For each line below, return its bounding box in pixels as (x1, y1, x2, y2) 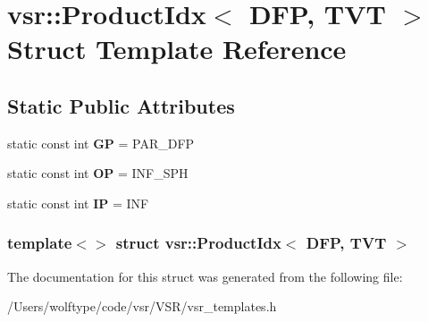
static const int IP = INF (7, 193, 149, 212)
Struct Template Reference (7, 30, 347, 67)
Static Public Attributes (7, 91, 235, 119)
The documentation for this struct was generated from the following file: (7, 267, 403, 285)
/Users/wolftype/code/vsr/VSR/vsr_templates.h (7, 297, 277, 316)
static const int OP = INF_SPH (7, 164, 189, 182)
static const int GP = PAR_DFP (7, 133, 195, 152)
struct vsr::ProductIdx (115, 232, 281, 254)
